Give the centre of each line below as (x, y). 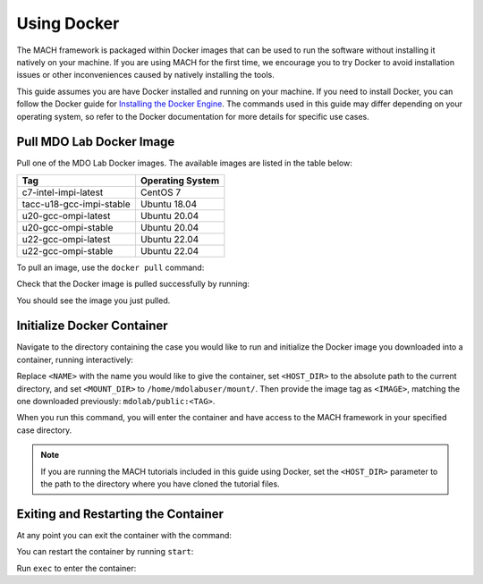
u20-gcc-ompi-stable (68, 227)
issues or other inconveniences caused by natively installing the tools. (145, 75)
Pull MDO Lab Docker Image (96, 142)
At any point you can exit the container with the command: (124, 535)
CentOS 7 (161, 192)
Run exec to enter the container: (76, 568)
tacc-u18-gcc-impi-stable (76, 204)
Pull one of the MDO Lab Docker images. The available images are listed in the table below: (184, 163)
